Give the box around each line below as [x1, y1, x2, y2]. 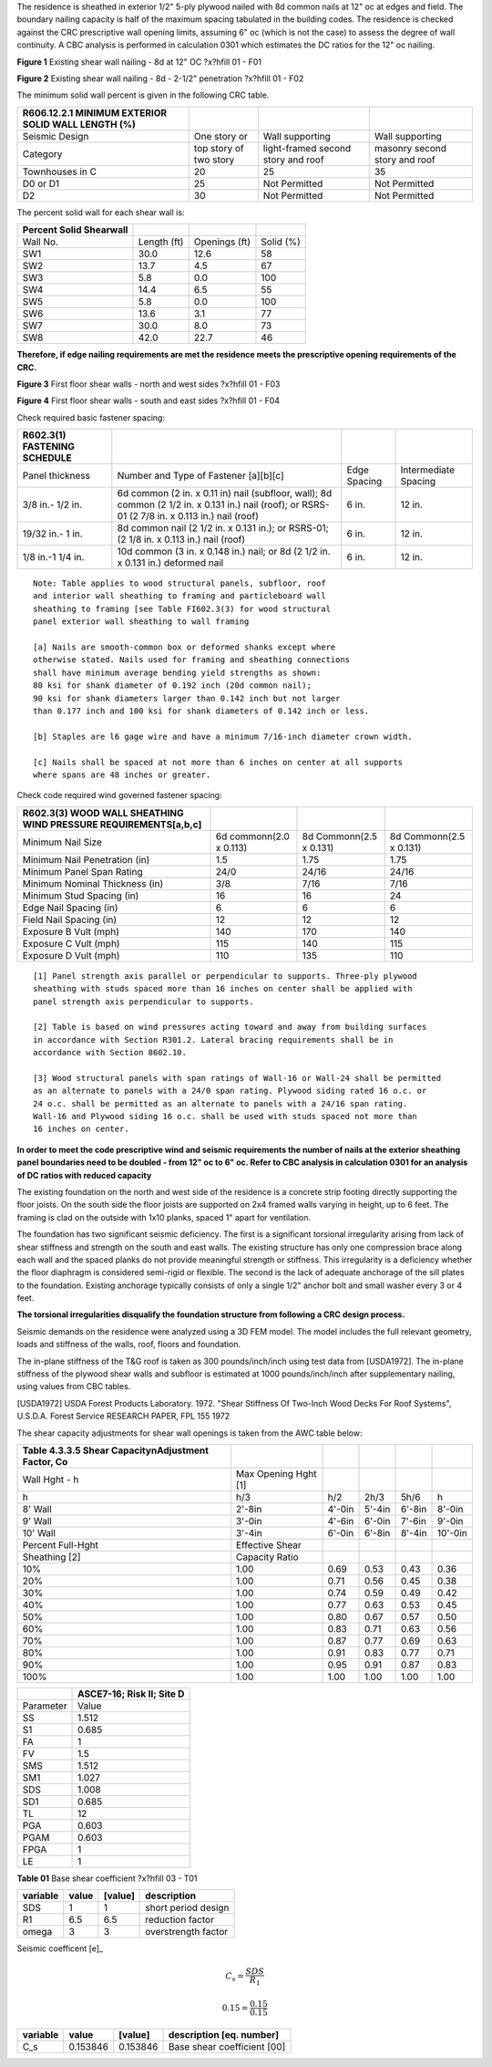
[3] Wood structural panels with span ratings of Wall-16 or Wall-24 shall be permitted [33, 1073, 442, 1083]
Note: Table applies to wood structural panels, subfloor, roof [33, 578, 327, 588]
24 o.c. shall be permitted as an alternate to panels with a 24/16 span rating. [33, 1098, 408, 1108]
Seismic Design [22, 130, 89, 142]
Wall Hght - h [22, 1473, 79, 1486]
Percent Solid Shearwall [22, 223, 128, 236]
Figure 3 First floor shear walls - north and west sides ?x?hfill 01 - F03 [16, 379, 281, 390]
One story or [193, 130, 248, 142]
